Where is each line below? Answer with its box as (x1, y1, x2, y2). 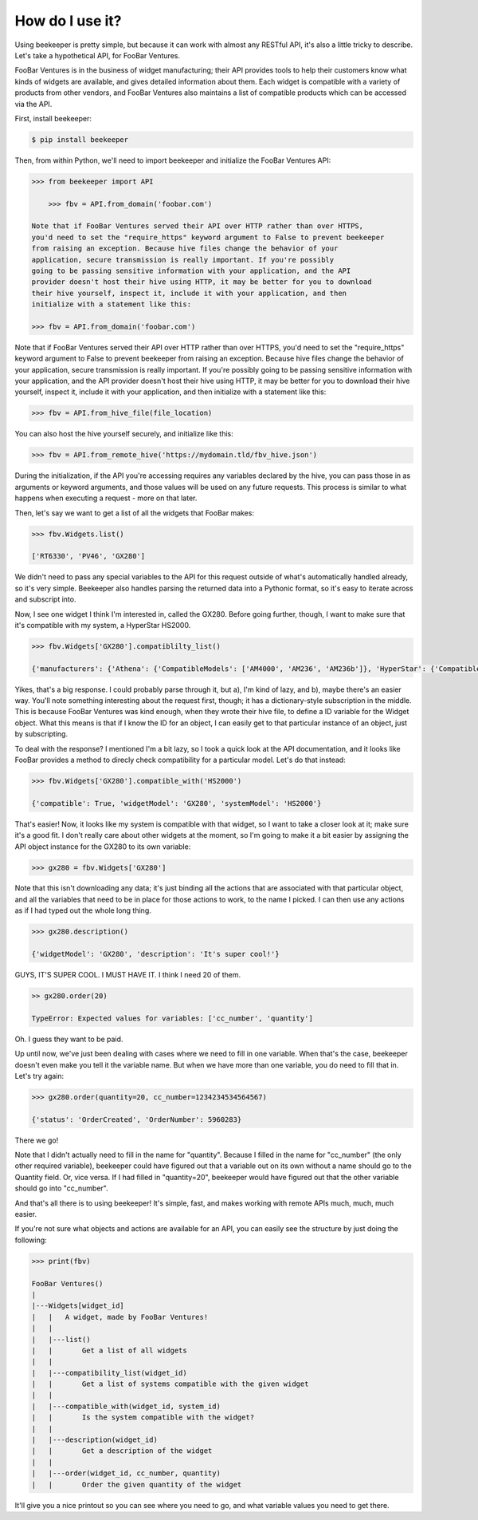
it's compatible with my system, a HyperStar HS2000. (14, 620, 191, 630)
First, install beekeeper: (14, 113, 92, 123)
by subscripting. (14, 729, 68, 739)
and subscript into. (14, 594, 76, 604)
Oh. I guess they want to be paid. (14, 1034, 123, 1044)
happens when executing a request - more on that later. (14, 493, 198, 503)
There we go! (14, 1135, 59, 1145)
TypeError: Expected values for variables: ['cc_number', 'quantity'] (31, 1013, 314, 1023)
